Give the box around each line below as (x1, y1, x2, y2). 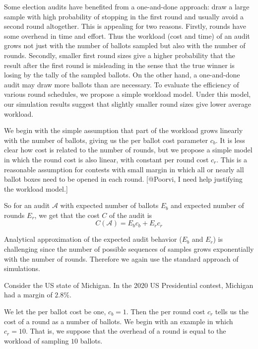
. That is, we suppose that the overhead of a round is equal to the (25, 326, 226, 336)
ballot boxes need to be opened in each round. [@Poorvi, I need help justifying (4, 174, 243, 184)
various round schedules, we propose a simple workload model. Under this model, (4, 89, 251, 99)
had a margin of (4, 289, 53, 300)
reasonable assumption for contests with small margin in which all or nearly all (4, 164, 244, 174)
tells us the (215, 306, 249, 317)
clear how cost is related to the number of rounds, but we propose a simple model (4, 144, 253, 155)
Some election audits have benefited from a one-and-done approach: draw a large (4, 1, 250, 11)
